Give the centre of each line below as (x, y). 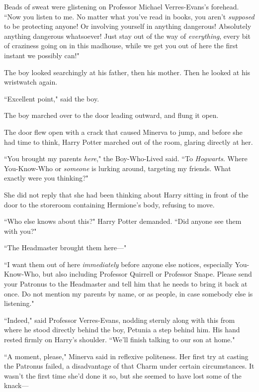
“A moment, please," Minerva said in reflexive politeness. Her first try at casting (126, 356)
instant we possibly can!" (42, 55)
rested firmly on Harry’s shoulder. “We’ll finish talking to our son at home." (120, 340)
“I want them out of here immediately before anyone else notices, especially (118, 264)
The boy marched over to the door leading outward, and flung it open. (111, 115)
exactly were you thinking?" (46, 178)
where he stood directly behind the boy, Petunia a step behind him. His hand (122, 330)
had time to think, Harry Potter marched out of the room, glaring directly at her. (129, 142)
